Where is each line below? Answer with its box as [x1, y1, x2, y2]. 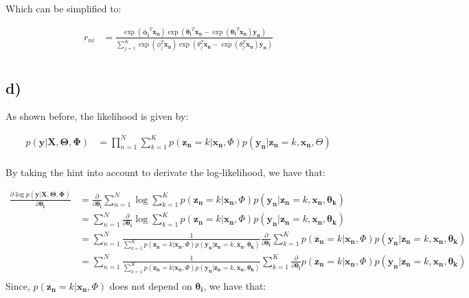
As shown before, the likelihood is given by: [5, 109, 189, 123]
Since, [5, 278, 30, 293]
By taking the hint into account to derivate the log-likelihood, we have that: [5, 164, 325, 179]
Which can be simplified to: [5, 1, 122, 15]
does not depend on [109, 278, 192, 293]
